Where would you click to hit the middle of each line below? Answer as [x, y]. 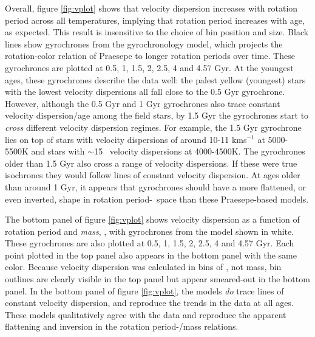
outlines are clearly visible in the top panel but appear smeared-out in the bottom [157, 279]
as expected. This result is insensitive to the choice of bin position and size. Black [157, 32]
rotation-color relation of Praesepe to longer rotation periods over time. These [150, 56]
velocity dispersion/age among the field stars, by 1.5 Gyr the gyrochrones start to [157, 115]
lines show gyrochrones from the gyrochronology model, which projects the [144, 43]
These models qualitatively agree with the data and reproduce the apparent [146, 314]
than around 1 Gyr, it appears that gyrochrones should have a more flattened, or [156, 186]
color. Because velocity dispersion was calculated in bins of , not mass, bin [143, 267]
